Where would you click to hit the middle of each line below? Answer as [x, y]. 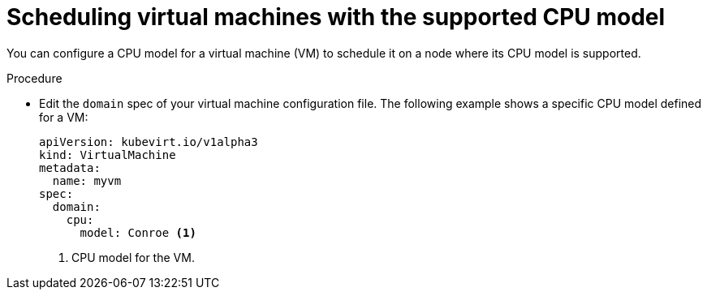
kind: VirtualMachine [108, 154]
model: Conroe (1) [138, 232]
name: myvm [87, 180]
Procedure [34, 78]
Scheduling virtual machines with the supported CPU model [336, 17]
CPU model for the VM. [133, 257]
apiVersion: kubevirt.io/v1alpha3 [149, 142]
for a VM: [64, 117]
